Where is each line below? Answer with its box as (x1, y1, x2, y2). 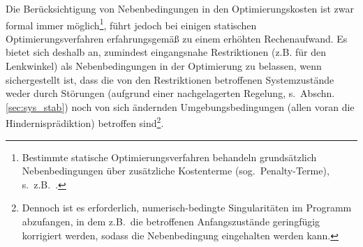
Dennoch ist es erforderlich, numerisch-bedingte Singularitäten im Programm (22, 200, 352, 215)
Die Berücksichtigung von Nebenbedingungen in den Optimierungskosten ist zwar (6, 1, 354, 15)
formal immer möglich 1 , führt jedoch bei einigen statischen (6, 15, 257, 32)
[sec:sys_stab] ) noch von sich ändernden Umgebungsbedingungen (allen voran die (6, 99, 355, 114)
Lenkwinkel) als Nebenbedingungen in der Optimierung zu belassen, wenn (6, 59, 322, 73)
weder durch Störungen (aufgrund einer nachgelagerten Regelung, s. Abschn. (6, 86, 335, 100)
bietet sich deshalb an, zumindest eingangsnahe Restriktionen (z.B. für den (6, 45, 326, 59)
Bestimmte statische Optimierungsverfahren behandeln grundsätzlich (22, 149, 317, 164)
